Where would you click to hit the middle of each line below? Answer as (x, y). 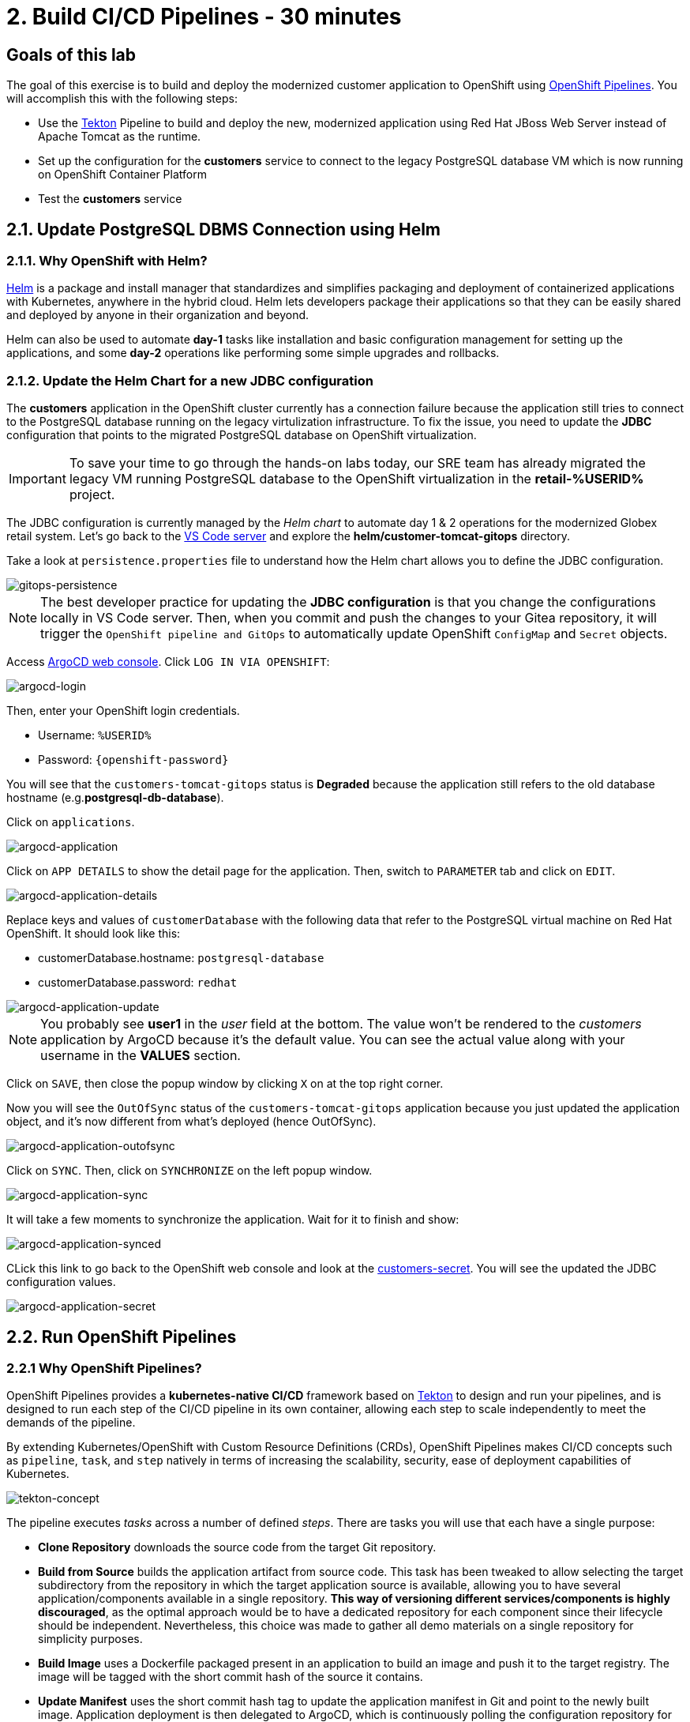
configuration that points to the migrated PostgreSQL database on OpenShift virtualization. (242, 435)
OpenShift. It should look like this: (94, 934)
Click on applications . (71, 822)
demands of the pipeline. (71, 1423)
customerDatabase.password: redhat (138, 983)
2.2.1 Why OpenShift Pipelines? (104, 1368)
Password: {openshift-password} (133, 760)
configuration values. (61, 1282)
